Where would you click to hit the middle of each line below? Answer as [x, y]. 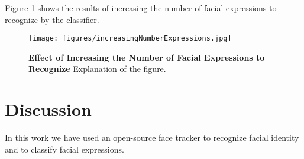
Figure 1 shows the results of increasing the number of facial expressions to [141, 8]
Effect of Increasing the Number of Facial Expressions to [147, 57]
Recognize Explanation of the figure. [97, 69]
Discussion [48, 109]
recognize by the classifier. [52, 19]
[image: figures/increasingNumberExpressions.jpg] [130, 39]
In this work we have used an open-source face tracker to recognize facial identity [152, 138]
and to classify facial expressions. [64, 149]
